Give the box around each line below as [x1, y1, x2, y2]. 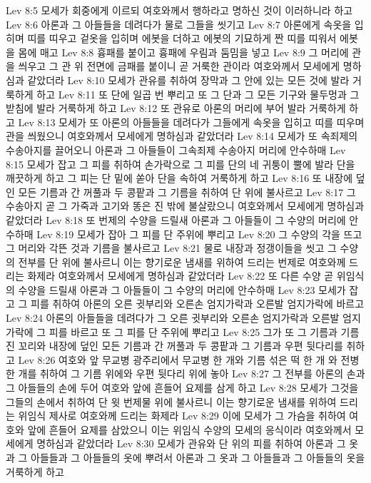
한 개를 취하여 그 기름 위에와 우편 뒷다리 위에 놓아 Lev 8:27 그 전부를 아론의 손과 [6, 366, 365, 381]
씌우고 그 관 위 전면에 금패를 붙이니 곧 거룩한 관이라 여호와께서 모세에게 [18, 59, 340, 73]
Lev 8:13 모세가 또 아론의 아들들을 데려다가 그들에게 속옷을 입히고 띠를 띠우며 [18, 114, 365, 129]
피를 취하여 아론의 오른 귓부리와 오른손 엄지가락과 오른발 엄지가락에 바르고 [31, 296, 365, 311]
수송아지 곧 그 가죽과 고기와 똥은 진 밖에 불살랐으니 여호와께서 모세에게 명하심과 [6, 198, 365, 213]
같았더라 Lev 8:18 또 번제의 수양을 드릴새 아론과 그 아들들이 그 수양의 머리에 [6, 212, 346, 227]
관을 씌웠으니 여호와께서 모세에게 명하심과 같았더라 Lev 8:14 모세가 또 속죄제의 [6, 128, 358, 143]
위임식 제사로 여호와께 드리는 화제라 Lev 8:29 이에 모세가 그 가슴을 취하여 [18, 408, 346, 423]
